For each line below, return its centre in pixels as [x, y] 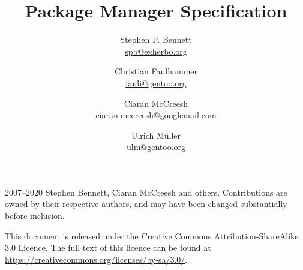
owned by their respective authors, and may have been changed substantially [146, 204]
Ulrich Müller [156, 135]
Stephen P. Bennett [156, 39]
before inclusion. [35, 216]
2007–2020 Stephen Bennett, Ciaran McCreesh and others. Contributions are [146, 192]
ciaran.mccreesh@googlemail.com [156, 115]
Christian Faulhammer [156, 71]
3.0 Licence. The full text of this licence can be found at [108, 247]
